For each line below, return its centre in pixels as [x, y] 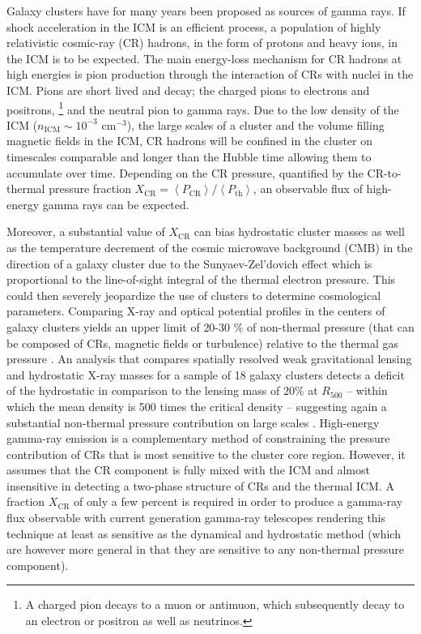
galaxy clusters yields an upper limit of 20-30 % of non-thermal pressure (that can [210, 326]
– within [367, 390]
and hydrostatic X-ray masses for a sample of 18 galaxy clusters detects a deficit [206, 374]
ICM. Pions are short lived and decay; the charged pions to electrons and [188, 90]
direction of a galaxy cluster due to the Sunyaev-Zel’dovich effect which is [189, 263]
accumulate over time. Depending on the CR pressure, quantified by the [185, 172]
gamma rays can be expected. [116, 204]
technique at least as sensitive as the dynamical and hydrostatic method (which [204, 533]
